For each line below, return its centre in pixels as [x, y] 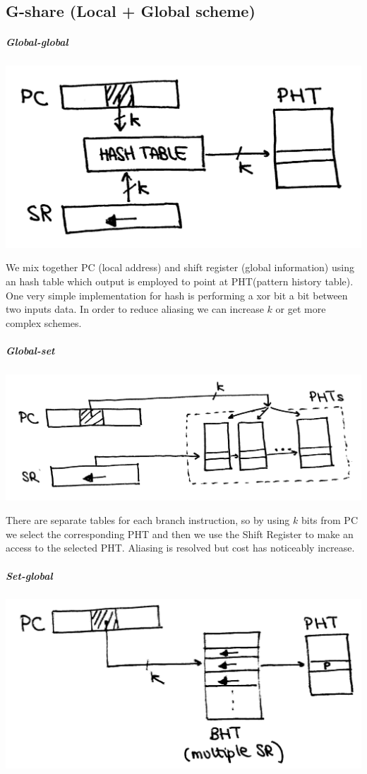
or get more [301, 309]
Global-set [30, 350]
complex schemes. [44, 322]
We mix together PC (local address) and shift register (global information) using [180, 267]
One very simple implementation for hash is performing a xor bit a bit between [177, 295]
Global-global [37, 42]
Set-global [29, 575]
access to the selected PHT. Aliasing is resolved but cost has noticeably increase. [180, 548]
